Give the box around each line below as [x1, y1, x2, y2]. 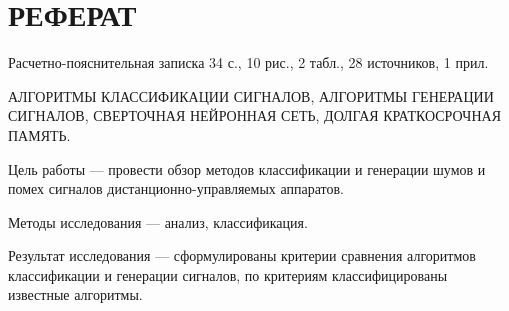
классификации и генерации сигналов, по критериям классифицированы [8, 264, 448, 285]
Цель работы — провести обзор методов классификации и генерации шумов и [8, 158, 486, 179]
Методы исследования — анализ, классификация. [8, 211, 308, 232]
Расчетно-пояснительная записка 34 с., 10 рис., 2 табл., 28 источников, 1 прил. [8, 52, 489, 73]
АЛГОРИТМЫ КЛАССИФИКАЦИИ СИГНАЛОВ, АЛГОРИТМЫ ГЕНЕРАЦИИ [8, 85, 494, 106]
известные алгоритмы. [8, 284, 143, 305]
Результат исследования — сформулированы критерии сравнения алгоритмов [8, 245, 476, 266]
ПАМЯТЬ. [8, 124, 71, 145]
